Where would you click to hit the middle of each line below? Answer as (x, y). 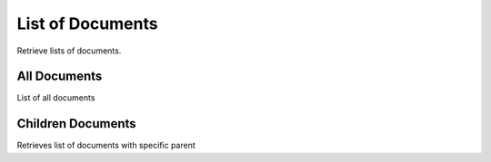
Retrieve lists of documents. (69, 51)
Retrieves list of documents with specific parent (106, 146)
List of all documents (56, 98)
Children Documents (76, 124)
